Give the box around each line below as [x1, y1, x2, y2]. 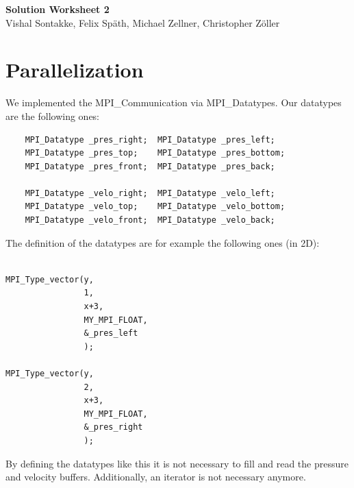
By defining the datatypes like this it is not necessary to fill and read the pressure [5, 456, 349, 470]
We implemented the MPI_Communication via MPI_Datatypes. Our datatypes [5, 95, 342, 110]
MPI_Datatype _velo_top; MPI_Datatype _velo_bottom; [25, 202, 286, 212]
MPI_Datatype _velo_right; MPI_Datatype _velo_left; [25, 188, 275, 198]
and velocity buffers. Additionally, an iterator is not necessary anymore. [5, 469, 306, 484]
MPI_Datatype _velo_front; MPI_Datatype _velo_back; [25, 215, 275, 225]
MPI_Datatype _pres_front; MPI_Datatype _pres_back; [25, 161, 275, 171]
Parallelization [5, 56, 144, 84]
